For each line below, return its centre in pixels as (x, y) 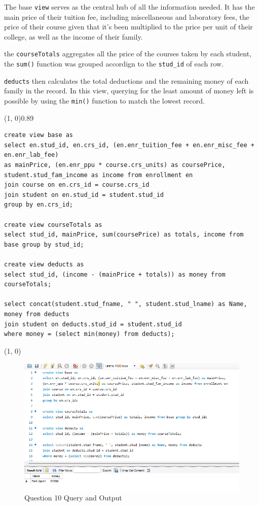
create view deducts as (44, 264)
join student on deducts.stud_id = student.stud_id (93, 324)
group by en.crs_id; (39, 205)
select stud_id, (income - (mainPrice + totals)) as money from (115, 274)
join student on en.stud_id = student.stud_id (84, 195)
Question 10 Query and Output (73, 498)
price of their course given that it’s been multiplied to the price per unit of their (128, 27)
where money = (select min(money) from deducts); (89, 334)
